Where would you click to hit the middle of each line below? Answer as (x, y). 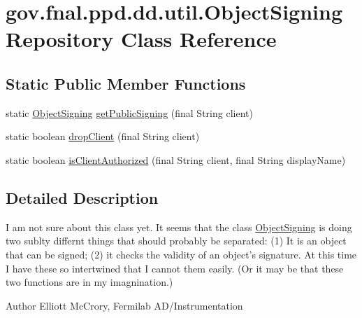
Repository (60, 39)
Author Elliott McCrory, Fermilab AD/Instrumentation (124, 305)
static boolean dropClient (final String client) (103, 136)
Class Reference (199, 39)
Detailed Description (82, 197)
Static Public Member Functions (126, 83)
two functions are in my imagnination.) (89, 282)
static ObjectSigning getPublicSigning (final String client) (129, 112)
